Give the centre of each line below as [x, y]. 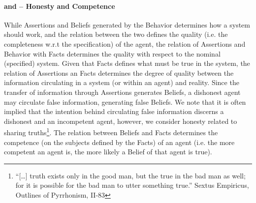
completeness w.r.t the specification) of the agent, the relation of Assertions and [125, 43]
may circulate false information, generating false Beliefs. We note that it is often [125, 101]
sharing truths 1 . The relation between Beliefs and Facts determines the [111, 131]
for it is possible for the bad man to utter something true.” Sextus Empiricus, [132, 185]
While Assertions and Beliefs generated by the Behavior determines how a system [127, 24]
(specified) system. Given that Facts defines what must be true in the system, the [127, 63]
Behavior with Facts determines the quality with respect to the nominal [112, 53]
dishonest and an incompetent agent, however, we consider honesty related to [121, 121]
